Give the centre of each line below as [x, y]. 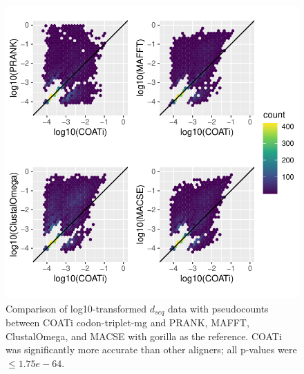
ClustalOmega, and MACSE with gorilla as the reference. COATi [144, 336]
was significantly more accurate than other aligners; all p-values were [151, 349]
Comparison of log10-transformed [76, 308]
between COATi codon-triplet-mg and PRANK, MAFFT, [127, 322]
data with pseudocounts [218, 308]
